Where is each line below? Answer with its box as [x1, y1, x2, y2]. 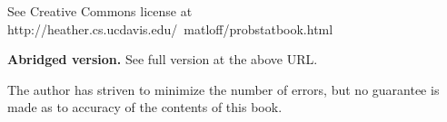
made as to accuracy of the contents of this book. [7, 98, 283, 117]
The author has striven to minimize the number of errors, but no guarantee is [7, 80, 440, 99]
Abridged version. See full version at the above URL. [7, 50, 318, 69]
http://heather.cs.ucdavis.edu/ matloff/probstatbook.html [7, 19, 333, 38]
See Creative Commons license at [7, 2, 193, 20]
